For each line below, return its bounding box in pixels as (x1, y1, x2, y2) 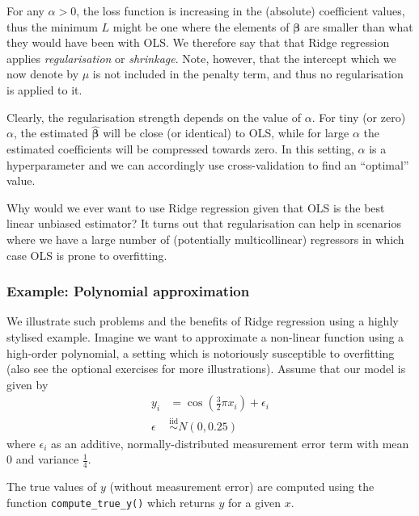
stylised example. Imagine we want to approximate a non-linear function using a (6, 328, 404, 345)
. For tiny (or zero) (311, 108, 406, 125)
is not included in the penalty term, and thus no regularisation (92, 65, 404, 82)
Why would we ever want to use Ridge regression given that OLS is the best (6, 199, 385, 216)
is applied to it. (6, 81, 83, 98)
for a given (228, 493, 281, 510)
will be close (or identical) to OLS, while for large (103, 124, 349, 141)
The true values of (6, 478, 97, 495)
